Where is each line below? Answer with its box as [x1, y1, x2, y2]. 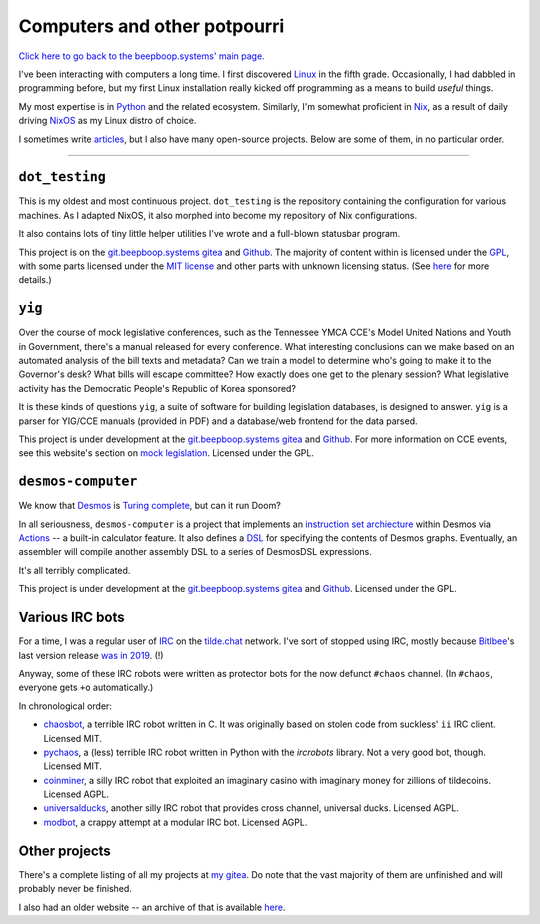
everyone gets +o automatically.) [18, 681, 154, 694]
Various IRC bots [18, 609, 125, 626]
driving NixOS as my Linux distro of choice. [18, 115, 197, 127]
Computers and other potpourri [18, 15, 285, 37]
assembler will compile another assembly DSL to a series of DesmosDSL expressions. [18, 546, 372, 558]
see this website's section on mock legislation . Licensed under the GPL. [18, 447, 315, 459]
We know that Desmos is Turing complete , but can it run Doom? [18, 500, 282, 512]
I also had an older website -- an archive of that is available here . [18, 901, 286, 913]
